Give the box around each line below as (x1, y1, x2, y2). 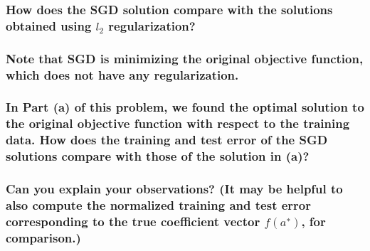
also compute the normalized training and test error (6, 196, 312, 213)
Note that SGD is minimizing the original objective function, (6, 49, 364, 67)
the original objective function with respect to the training (6, 114, 350, 132)
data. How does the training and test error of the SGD (6, 131, 328, 149)
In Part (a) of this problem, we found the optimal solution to (6, 98, 364, 116)
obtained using (6, 16, 92, 34)
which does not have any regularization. (6, 65, 239, 83)
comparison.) (6, 228, 81, 246)
